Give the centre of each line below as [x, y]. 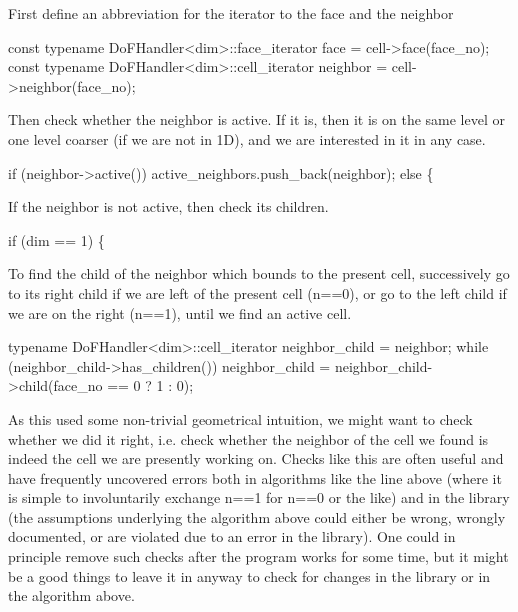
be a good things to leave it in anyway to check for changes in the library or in [249, 575]
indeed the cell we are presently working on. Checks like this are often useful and [256, 458]
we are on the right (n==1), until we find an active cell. [180, 312]
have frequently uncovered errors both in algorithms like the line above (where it [255, 477]
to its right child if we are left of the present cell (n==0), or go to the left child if [257, 292]
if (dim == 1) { [56, 239]
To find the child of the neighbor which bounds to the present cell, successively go [259, 273]
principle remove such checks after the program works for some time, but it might [258, 556]
